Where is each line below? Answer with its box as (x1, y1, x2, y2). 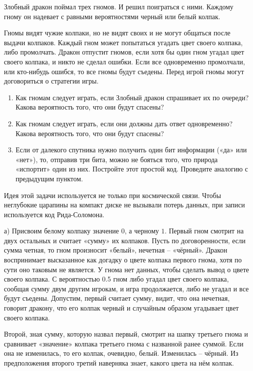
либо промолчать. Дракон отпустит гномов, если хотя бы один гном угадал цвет (4, 47, 244, 57)
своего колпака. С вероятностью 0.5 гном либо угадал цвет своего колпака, (4, 274, 229, 284)
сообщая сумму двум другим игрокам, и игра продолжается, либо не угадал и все (4, 283, 249, 293)
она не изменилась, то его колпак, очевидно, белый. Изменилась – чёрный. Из (4, 348, 239, 358)
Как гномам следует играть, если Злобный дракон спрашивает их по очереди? (15, 92, 249, 102)
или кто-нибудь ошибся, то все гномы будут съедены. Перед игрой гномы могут (4, 66, 244, 76)
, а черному (124, 226, 159, 236)
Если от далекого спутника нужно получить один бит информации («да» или (15, 144, 247, 155)
